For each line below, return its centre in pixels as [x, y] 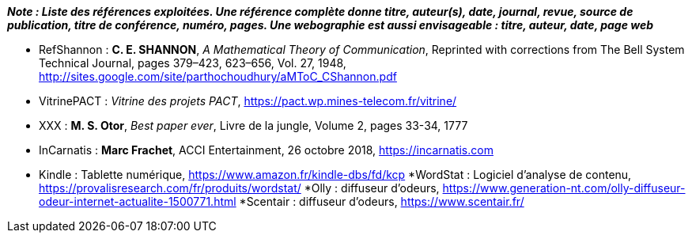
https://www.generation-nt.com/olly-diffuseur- [564, 188]
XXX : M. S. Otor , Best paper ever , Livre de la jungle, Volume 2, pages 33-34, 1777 [253, 125]
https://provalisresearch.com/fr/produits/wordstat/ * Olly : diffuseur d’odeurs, [239, 188]
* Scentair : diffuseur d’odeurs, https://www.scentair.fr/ [382, 201]
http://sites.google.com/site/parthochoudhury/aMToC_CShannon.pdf [218, 76]
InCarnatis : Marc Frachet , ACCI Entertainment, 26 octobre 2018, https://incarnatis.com [266, 150]
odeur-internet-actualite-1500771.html [138, 201]
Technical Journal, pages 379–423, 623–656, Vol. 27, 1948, [193, 63]
